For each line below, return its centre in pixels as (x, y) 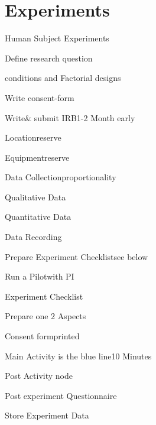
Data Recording (33, 237)
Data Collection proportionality (61, 177)
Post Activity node (39, 376)
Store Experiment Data (47, 415)
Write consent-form (40, 97)
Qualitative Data (35, 197)
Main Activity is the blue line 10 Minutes (78, 356)
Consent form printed (42, 336)
